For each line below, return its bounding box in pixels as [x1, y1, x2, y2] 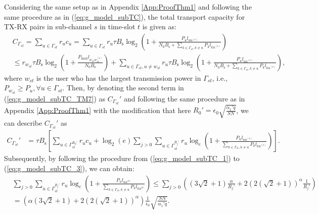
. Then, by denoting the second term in [62, 82, 184, 93]
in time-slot [100, 21, 135, 32]
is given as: [142, 21, 176, 32]
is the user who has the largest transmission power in [36, 72, 201, 83]
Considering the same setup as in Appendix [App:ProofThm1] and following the [4, 2, 252, 12]
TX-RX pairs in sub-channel [4, 21, 92, 32]
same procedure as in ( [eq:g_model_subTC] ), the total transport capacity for [4, 11, 245, 22]
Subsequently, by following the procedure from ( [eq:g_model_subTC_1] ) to [4, 153, 240, 164]
